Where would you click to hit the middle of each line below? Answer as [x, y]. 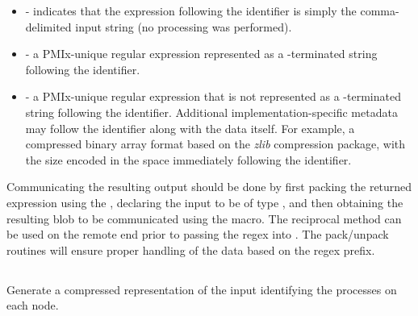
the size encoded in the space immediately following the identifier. [188, 159]
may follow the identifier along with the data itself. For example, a [190, 128]
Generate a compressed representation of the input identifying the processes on [202, 289]
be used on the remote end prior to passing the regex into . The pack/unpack [198, 234]
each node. [33, 305]
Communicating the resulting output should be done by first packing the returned [209, 187]
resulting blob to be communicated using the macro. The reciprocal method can [204, 218]
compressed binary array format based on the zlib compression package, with [215, 144]
